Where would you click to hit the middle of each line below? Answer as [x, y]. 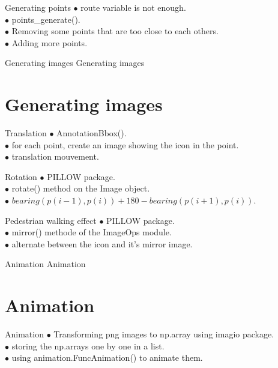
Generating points [38, 7]
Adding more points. [50, 42]
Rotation [21, 176]
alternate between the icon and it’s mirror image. [102, 243]
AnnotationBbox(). [92, 133]
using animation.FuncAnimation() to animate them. [107, 357]
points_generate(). [46, 19]
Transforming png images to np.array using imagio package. [164, 334]
